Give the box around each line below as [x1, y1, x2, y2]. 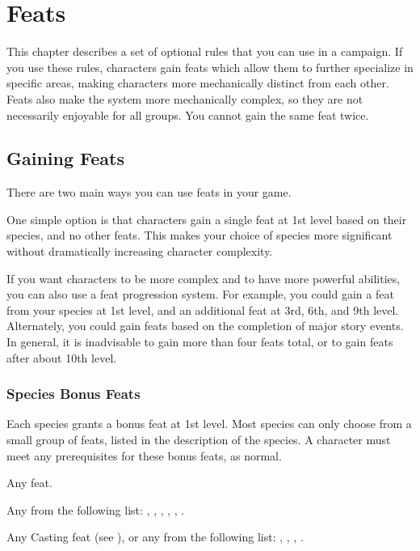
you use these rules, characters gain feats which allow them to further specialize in [6, 58, 414, 75]
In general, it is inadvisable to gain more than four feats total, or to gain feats [6, 333, 393, 350]
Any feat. [6, 474, 52, 491]
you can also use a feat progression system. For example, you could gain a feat [6, 286, 394, 303]
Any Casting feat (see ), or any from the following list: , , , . [6, 528, 304, 545]
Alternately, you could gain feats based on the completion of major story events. [6, 317, 404, 334]
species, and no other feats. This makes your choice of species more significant [6, 227, 393, 244]
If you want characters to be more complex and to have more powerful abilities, [6, 269, 401, 286]
